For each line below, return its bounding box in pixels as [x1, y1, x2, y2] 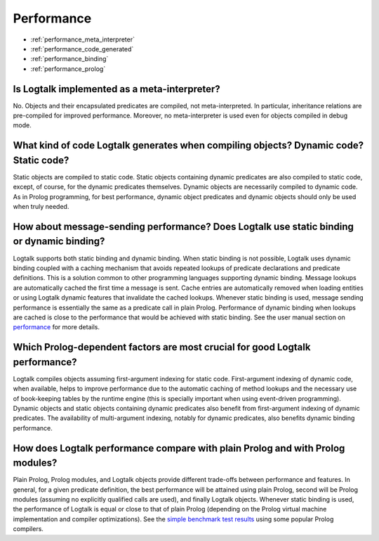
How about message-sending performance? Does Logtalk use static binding [13, 220, 354, 232]
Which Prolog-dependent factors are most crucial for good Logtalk [13, 341, 311, 353]
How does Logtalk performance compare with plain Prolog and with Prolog [13, 442, 345, 454]
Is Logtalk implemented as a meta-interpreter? [13, 83, 220, 95]
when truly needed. [13, 203, 69, 211]
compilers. [13, 525, 44, 533]
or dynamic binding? [13, 236, 105, 248]
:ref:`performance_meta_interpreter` [30, 35, 135, 44]
